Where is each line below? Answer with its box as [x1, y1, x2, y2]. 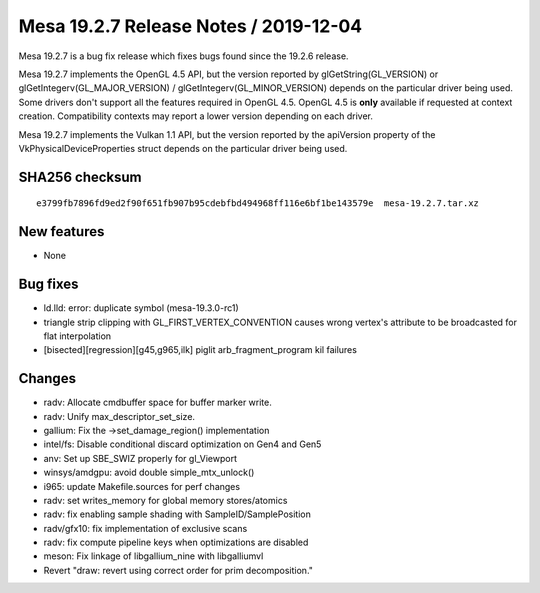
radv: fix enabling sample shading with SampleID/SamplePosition [43, 508, 312, 520]
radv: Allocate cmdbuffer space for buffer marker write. [43, 396, 272, 409]
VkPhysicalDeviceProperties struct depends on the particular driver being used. [18, 142, 348, 154]
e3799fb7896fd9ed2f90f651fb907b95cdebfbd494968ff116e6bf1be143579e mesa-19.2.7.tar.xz [36, 198, 480, 209]
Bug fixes [18, 276, 79, 293]
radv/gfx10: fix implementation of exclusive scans [43, 522, 248, 534]
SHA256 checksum [18, 168, 142, 185]
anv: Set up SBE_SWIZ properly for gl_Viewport [43, 452, 238, 464]
